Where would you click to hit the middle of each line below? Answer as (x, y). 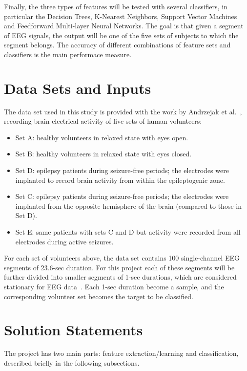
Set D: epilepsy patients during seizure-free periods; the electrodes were (122, 170)
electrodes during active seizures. (64, 241)
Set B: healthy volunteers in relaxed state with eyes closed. (103, 154)
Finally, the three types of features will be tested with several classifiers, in (116, 6)
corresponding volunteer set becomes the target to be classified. (99, 296)
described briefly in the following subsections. (72, 362)
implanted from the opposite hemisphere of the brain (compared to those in (128, 206)
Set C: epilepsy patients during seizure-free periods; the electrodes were (122, 196)
